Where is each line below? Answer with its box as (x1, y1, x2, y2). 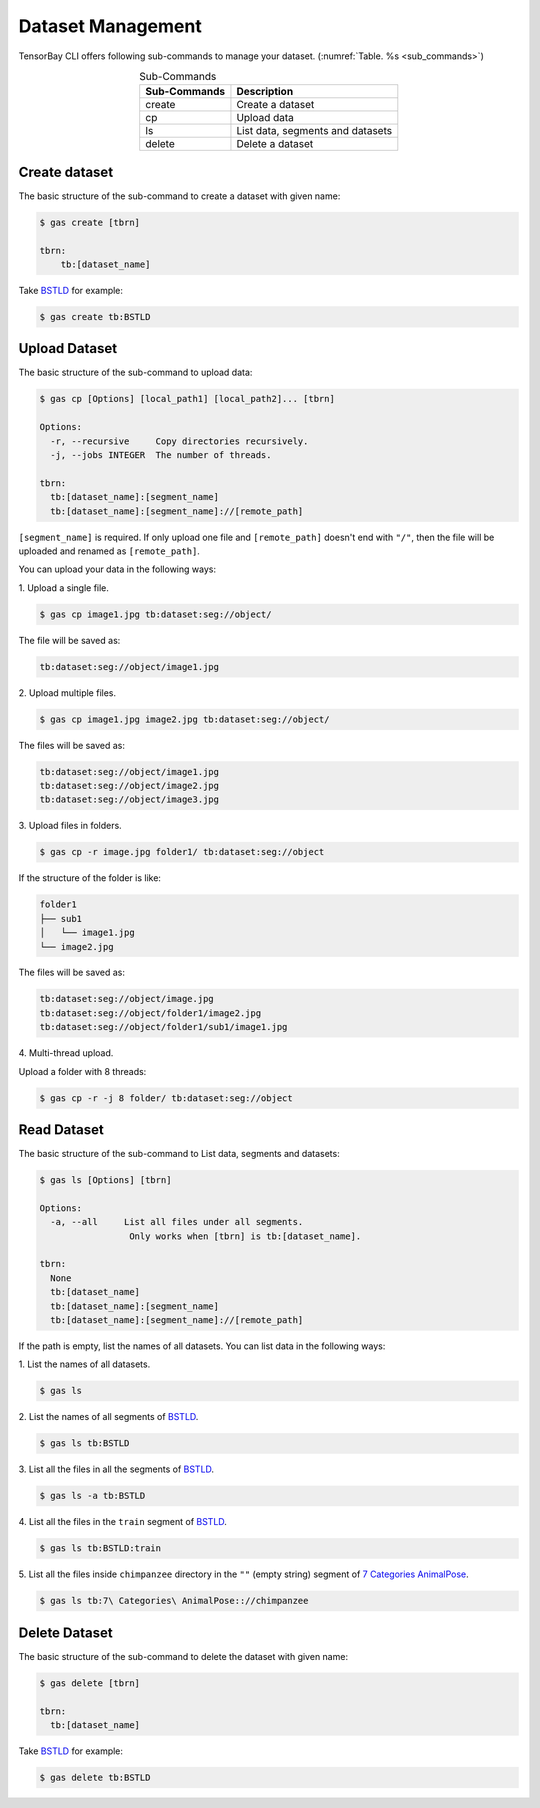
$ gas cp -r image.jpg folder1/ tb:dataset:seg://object (39, 846, 325, 858)
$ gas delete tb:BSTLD (39, 1771, 151, 1783)
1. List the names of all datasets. (18, 1358, 151, 1370)
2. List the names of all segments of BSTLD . (18, 1411, 199, 1423)
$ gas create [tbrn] (39, 216, 140, 228)
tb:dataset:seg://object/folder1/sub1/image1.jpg (39, 1021, 288, 1033)
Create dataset (18, 163, 114, 180)
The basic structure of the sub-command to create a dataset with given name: (18, 190, 341, 202)
